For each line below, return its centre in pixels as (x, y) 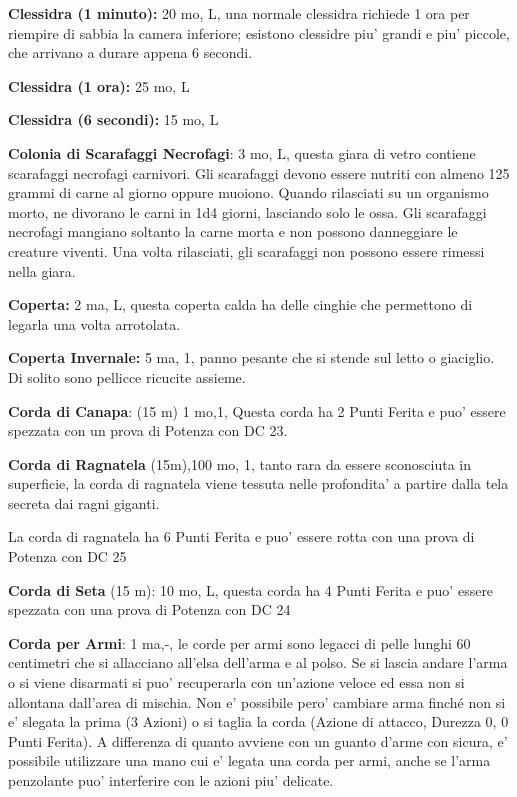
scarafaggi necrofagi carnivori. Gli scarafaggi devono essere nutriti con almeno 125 (259, 172)
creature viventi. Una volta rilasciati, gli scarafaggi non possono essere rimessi (246, 250)
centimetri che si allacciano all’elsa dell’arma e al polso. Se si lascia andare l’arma (258, 662)
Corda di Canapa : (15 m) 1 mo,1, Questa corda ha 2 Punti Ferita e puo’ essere (257, 410)
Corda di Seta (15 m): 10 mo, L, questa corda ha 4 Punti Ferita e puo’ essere (251, 589)
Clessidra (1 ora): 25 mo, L (99, 85)
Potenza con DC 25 (67, 556)
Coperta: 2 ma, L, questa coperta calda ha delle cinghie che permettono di (240, 304)
